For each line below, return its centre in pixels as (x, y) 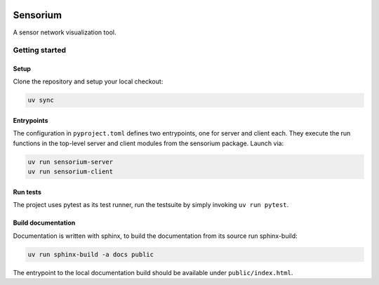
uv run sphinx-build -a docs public (91, 254)
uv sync (41, 100)
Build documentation (44, 223)
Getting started (40, 51)
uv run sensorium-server (71, 162)
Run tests (27, 192)
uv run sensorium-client (71, 172)
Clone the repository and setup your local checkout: (88, 81)
